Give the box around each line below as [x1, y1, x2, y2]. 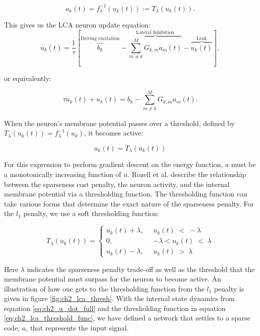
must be [231, 159, 256, 169]
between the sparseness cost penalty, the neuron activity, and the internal [4, 178, 230, 189]
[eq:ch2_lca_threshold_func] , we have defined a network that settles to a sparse [4, 312, 250, 323]
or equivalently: [4, 73, 52, 83]
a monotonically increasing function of [4, 168, 121, 179]
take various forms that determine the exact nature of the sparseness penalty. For [4, 198, 254, 208]
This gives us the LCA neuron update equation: [4, 19, 151, 29]
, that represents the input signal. [26, 322, 129, 333]
